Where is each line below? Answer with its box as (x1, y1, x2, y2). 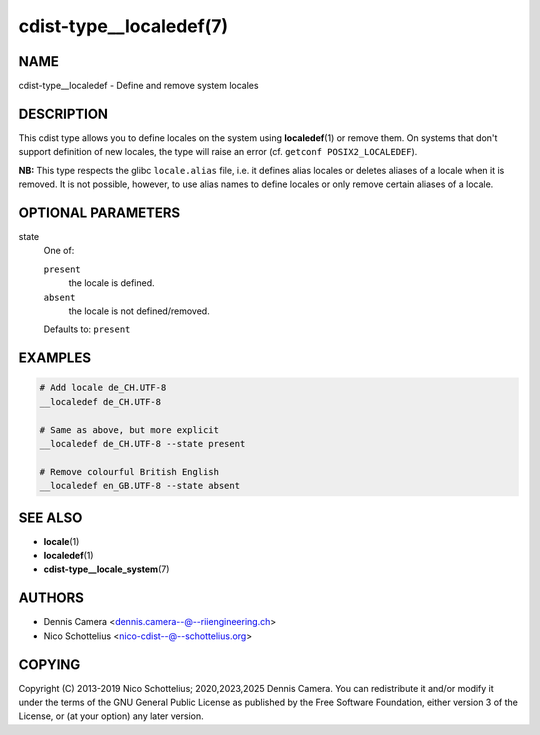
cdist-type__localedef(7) (18, 15, 229, 37)
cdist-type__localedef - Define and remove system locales (18, 80, 259, 92)
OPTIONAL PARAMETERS (18, 204, 181, 221)
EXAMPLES (18, 350, 92, 367)
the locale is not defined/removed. (68, 305, 210, 317)
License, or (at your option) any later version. (18, 710, 204, 722)
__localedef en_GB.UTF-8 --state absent (39, 480, 240, 492)
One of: (43, 245, 75, 257)
